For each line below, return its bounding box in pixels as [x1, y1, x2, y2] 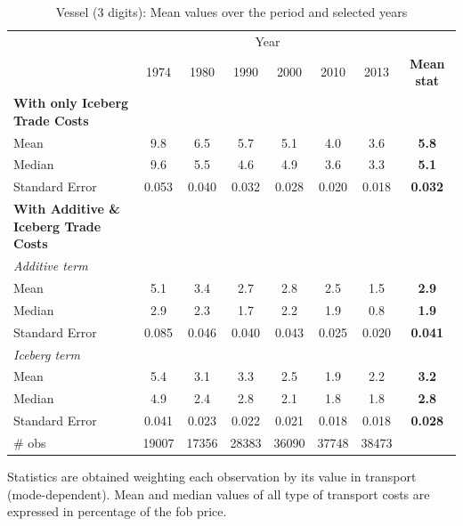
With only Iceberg [13, 93, 129, 112]
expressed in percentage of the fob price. [7, 502, 227, 521]
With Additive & [13, 199, 120, 218]
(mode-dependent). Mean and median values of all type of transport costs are [7, 484, 430, 503]
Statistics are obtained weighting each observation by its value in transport [7, 466, 417, 485]
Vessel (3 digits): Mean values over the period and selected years [55, 3, 408, 20]
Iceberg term [13, 344, 80, 363]
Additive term [13, 256, 88, 275]
